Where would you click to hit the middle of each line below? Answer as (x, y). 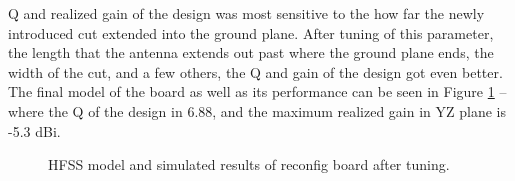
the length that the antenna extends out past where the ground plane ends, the (251, 52)
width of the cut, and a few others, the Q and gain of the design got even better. (255, 71)
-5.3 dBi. (34, 130)
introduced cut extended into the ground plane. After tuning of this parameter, (251, 32)
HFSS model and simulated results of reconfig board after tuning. (249, 164)
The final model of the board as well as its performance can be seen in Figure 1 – (257, 91)
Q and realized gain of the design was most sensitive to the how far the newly (246, 13)
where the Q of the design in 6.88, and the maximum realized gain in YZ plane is (257, 110)
